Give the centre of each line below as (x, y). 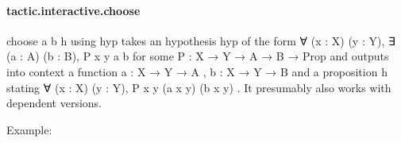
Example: (29, 129)
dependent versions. (54, 103)
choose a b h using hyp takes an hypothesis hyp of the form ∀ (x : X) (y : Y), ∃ (201, 40)
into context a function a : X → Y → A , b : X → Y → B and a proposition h (197, 71)
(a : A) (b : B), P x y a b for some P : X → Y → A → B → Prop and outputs (198, 56)
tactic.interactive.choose (73, 10)
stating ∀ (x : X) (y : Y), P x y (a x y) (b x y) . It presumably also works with (199, 87)
